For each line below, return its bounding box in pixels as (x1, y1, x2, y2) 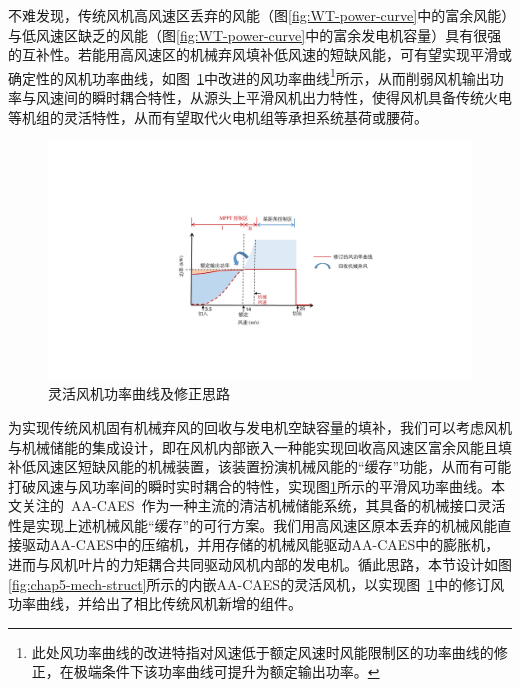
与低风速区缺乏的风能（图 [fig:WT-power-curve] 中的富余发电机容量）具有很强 (8, 24, 502, 45)
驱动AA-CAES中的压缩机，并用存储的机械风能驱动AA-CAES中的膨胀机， (21, 534, 500, 555)
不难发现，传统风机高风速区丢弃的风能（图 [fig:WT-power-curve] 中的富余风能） (8, 5, 509, 25)
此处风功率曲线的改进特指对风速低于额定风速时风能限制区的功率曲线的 (31, 641, 494, 662)
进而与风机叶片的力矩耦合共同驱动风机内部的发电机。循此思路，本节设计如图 (8, 554, 512, 575)
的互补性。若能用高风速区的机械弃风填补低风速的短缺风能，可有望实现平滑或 (8, 44, 512, 65)
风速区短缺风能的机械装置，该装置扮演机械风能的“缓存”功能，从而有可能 (35, 456, 512, 477)
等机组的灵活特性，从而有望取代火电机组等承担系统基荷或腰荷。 (8, 106, 428, 127)
